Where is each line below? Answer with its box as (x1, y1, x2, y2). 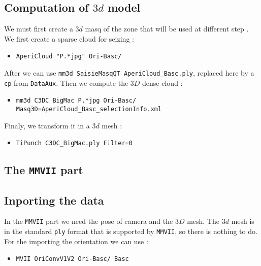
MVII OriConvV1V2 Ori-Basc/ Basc (16, 255, 129, 263)
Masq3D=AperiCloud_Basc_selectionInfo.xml (16, 106, 162, 113)
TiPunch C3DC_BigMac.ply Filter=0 (16, 140, 133, 147)
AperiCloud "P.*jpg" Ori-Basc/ (16, 53, 122, 60)
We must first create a (4, 23, 73, 34)
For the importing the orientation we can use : (4, 236, 148, 246)
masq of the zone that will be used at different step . (85, 23, 249, 34)
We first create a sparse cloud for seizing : (4, 33, 134, 44)
